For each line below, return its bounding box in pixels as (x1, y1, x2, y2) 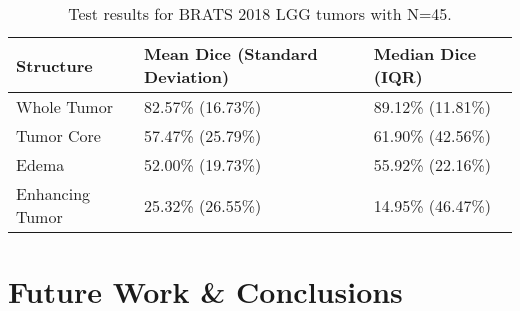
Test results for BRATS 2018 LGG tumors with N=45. (68, 2, 452, 25)
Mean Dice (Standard (144, 42, 318, 65)
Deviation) (144, 65, 230, 88)
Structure (16, 53, 93, 77)
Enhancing (16, 182, 91, 205)
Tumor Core (16, 124, 101, 147)
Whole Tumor (16, 95, 113, 118)
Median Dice (373, 42, 477, 65)
